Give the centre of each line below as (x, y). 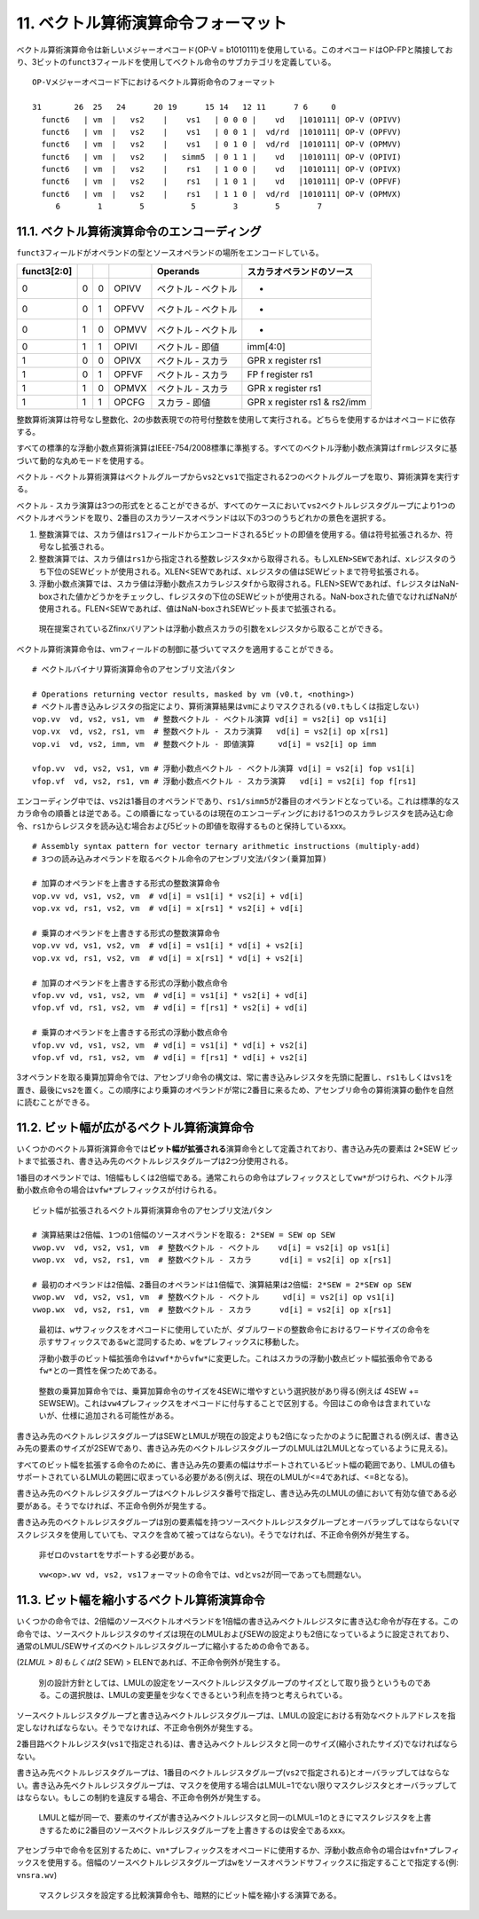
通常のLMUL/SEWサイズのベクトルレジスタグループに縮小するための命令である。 (165, 1646)
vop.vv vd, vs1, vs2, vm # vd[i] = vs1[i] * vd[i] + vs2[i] (168, 946)
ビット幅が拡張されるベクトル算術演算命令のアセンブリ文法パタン (153, 1210)
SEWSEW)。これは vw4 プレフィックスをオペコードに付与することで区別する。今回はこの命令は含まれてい (231, 1403)
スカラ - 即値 (184, 402)
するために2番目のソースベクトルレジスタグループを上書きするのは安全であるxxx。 (198, 1830)
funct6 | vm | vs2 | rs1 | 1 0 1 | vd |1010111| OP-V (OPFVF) (221, 181)
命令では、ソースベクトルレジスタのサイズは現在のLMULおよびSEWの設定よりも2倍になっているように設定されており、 (235, 1633)
